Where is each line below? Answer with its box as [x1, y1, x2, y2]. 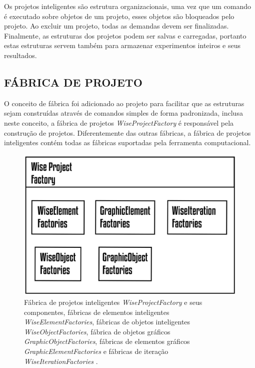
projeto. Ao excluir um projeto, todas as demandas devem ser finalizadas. [4, 21, 229, 31]
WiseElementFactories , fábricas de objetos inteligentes [24, 316, 190, 327]
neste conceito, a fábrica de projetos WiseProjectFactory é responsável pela [4, 117, 234, 128]
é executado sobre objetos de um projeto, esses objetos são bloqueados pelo [4, 11, 234, 21]
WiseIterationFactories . [24, 355, 98, 366]
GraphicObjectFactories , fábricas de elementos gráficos [24, 336, 190, 346]
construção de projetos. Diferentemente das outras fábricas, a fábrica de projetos [4, 127, 251, 138]
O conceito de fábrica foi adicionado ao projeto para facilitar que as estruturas [4, 98, 244, 108]
